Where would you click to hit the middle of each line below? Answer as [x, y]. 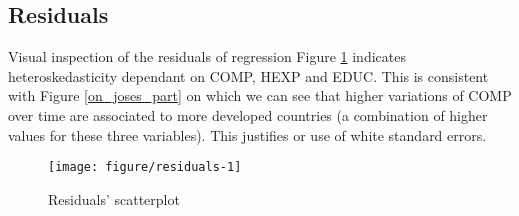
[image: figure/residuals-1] [145, 167]
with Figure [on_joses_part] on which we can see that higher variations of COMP [260, 95]
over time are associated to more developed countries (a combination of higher [248, 114]
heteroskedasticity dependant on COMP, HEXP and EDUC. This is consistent [248, 75]
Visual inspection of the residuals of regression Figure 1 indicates [207, 56]
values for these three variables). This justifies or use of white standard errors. [247, 134]
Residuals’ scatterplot [114, 198]
